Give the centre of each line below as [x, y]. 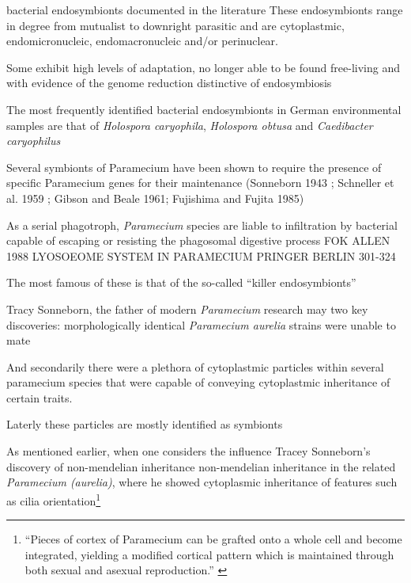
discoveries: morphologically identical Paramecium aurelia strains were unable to [201, 324]
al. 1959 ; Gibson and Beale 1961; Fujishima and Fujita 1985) [155, 198]
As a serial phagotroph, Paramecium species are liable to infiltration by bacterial [202, 225]
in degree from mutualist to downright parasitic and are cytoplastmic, [175, 25]
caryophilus [34, 141]
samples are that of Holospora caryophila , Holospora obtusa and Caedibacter [190, 125]
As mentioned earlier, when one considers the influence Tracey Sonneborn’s [189, 451]
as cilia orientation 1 [54, 499]
